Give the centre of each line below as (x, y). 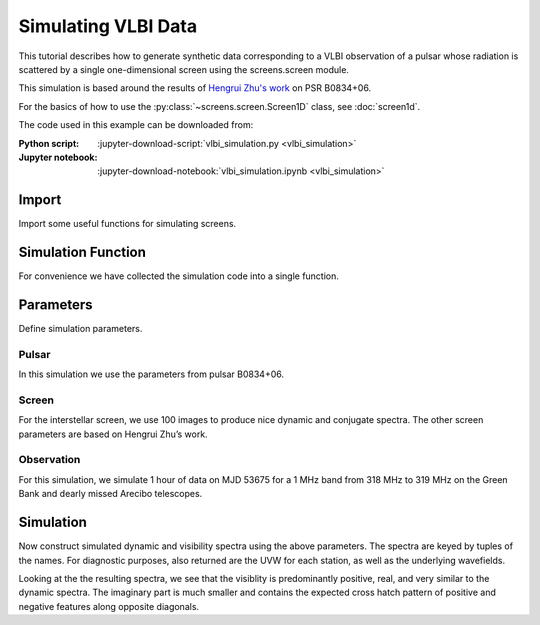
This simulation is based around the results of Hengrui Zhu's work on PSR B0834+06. (195, 88)
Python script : (49, 143)
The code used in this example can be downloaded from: (136, 125)
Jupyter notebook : (58, 157)
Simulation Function (82, 252)
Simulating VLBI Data (108, 26)
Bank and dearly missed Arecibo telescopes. (110, 494)
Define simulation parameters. (80, 328)
